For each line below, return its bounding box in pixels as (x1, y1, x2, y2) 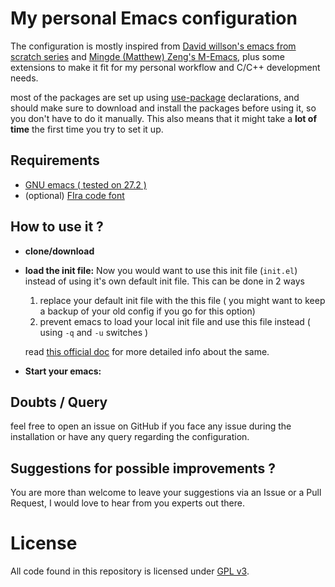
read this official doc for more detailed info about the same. (24, 345, 270, 357)
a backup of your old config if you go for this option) (39, 305, 256, 317)
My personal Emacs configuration (10, 7, 298, 30)
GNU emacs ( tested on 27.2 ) (24, 178, 147, 191)
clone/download (24, 245, 95, 257)
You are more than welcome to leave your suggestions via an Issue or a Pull (10, 487, 322, 499)
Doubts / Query (10, 393, 108, 411)
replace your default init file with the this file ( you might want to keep (39, 294, 326, 306)
